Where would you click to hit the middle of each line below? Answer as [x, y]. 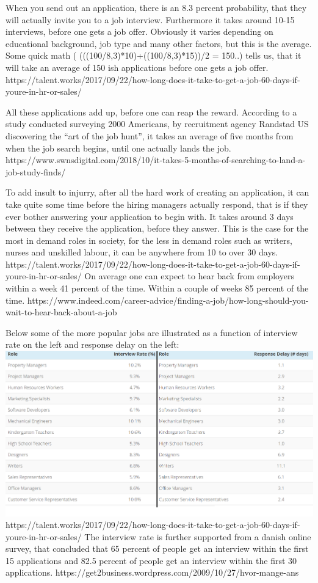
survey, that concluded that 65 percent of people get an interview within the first [157, 548]
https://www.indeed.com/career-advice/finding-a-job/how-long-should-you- [168, 300]
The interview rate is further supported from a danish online [198, 536]
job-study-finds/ [36, 171]
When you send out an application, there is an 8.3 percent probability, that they [156, 7]
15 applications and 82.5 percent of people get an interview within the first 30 [151, 560]
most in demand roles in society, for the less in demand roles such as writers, [149, 240]
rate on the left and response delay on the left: [92, 344]
